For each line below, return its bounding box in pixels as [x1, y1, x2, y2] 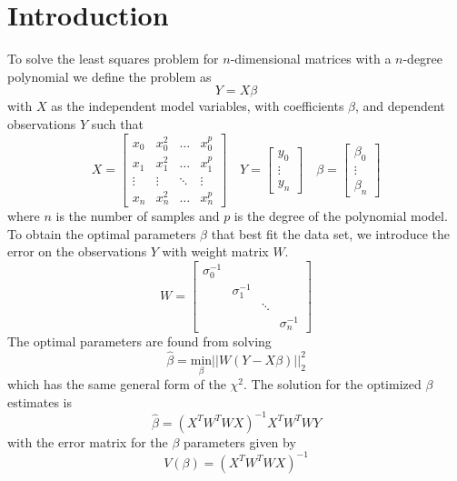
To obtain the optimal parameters [7, 224, 196, 243]
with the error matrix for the [7, 432, 168, 451]
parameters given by [184, 432, 296, 451]
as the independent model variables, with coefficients [51, 96, 344, 115]
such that [91, 114, 144, 133]
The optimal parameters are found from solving [7, 332, 272, 351]
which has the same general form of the [7, 375, 226, 394]
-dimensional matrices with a [230, 49, 392, 68]
